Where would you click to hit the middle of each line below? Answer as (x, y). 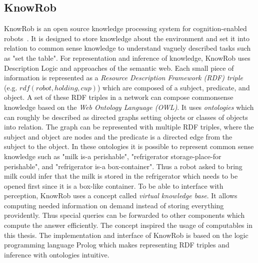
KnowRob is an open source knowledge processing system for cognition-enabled (125, 28)
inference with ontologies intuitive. (57, 254)
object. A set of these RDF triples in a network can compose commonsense (119, 97)
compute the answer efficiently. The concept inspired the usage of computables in (128, 225)
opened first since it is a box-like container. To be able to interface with (114, 185)
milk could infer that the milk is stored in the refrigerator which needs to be (121, 176)
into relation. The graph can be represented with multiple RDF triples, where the (129, 127)
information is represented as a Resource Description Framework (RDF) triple (123, 78)
